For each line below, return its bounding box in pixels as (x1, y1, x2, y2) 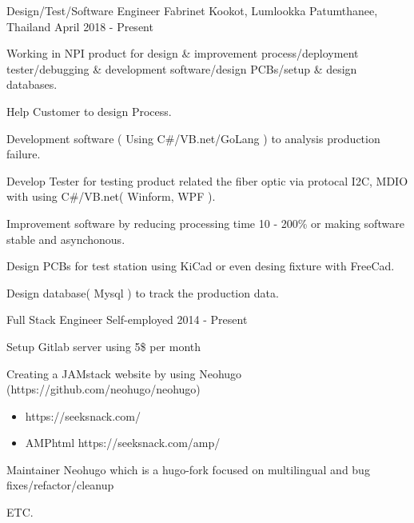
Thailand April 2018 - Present (6, 18, 153, 34)
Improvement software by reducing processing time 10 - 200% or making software (6, 214, 404, 231)
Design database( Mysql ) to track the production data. (6, 284, 279, 301)
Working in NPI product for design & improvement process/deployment (6, 45, 359, 62)
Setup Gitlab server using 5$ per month (6, 337, 201, 354)
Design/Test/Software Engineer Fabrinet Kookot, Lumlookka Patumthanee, (6, 2, 378, 18)
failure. (6, 146, 41, 162)
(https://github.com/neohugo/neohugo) (6, 381, 201, 397)
